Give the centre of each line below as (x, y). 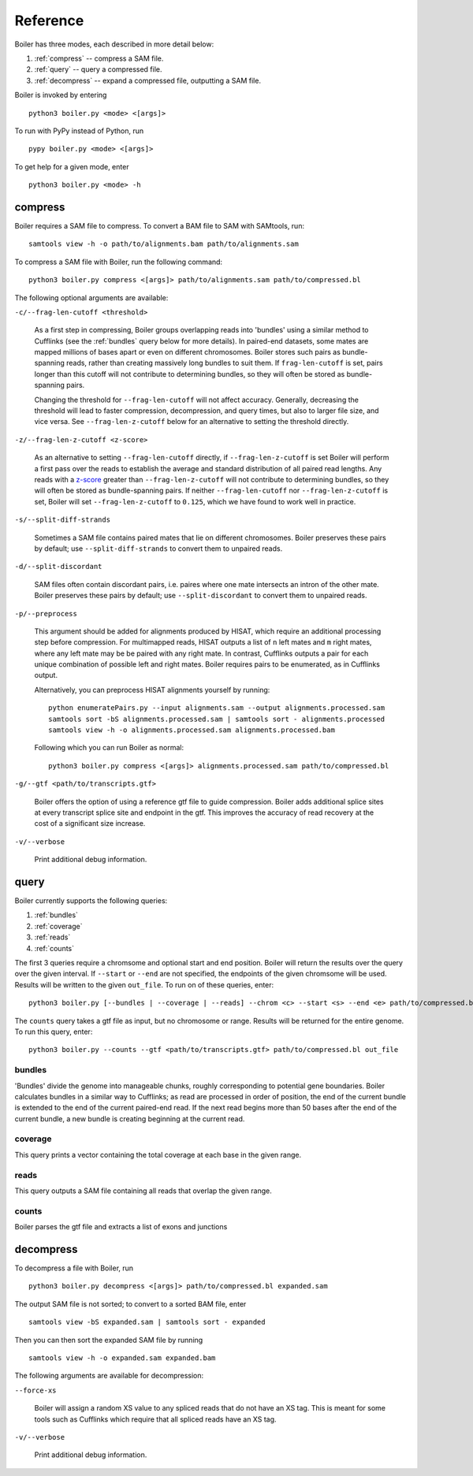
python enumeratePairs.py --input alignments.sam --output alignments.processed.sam (217, 708)
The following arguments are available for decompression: (109, 1376)
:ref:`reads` (52, 937)
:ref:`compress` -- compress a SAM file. (99, 58)
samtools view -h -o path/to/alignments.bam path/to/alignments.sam (164, 244)
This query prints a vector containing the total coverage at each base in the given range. (158, 1154)
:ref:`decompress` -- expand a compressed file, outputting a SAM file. (148, 80)
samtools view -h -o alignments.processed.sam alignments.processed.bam (192, 730)
